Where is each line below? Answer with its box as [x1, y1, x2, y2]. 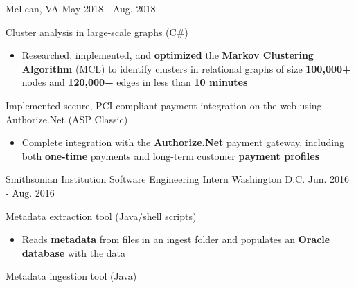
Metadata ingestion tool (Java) [6, 269, 137, 283]
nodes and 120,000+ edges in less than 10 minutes [21, 75, 248, 89]
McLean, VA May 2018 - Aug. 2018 [6, 1, 156, 15]
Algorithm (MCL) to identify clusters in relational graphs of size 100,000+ [21, 61, 351, 75]
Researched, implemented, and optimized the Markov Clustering [21, 48, 314, 62]
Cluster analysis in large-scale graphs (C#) [6, 24, 188, 39]
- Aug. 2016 [6, 185, 55, 199]
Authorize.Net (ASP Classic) [6, 111, 128, 126]
